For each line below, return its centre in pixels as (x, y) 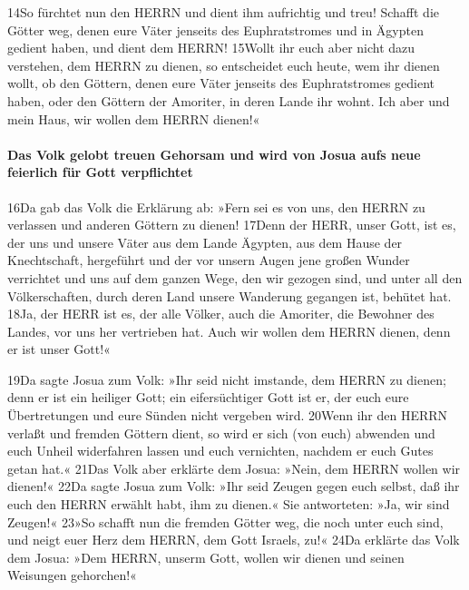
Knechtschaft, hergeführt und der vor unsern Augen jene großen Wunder (209, 260)
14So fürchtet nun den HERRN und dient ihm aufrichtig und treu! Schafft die (223, 12)
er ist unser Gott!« (59, 349)
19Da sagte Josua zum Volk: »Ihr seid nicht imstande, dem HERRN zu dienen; (227, 379)
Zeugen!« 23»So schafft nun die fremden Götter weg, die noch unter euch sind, (225, 521)
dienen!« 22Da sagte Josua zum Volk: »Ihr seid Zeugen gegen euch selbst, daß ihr (234, 486)
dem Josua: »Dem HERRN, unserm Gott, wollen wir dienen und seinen (206, 557)
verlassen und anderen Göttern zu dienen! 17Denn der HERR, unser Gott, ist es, (232, 225)
